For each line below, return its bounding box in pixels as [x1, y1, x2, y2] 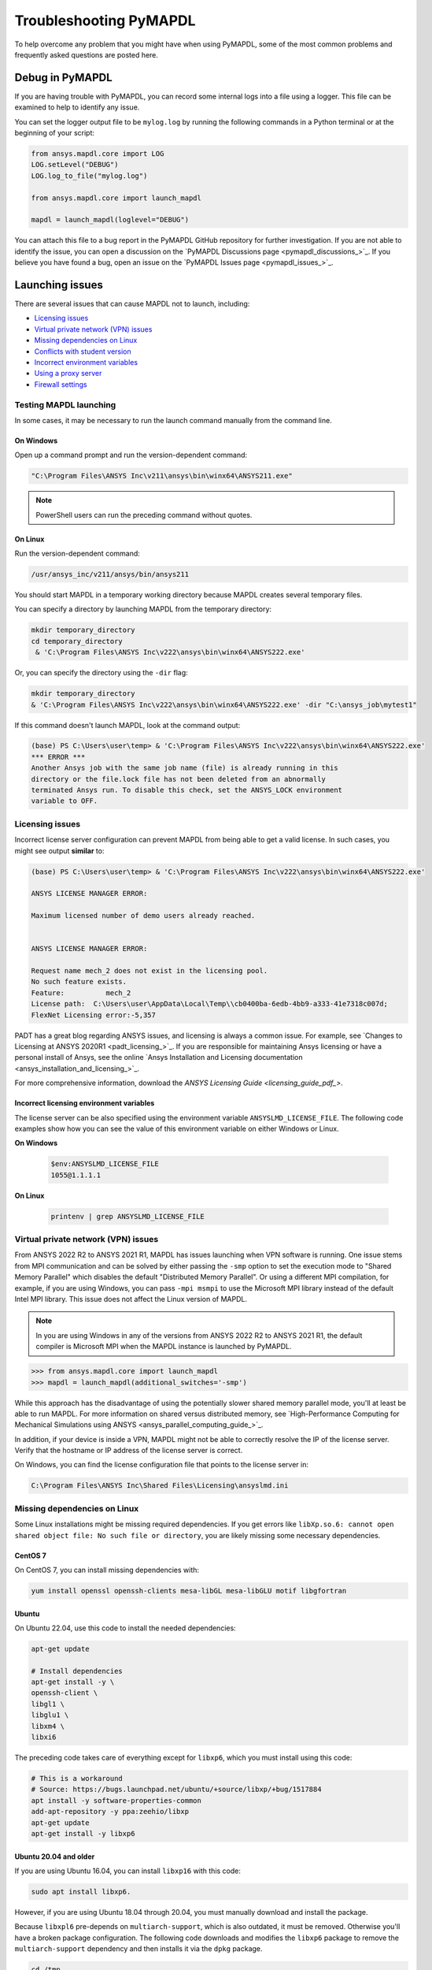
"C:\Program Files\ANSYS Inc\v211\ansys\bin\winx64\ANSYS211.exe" [31, 471, 293, 481]
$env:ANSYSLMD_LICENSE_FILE [50, 1159, 159, 1169]
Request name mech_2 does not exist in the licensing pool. [31, 966, 268, 976]
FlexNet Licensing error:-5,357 [31, 1010, 157, 1020]
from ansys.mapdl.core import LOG [31, 150, 164, 158]
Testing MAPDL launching [14, 399, 116, 410]
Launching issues [14, 278, 104, 292]
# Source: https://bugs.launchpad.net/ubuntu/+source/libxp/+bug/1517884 [31, 1785, 322, 1794]
